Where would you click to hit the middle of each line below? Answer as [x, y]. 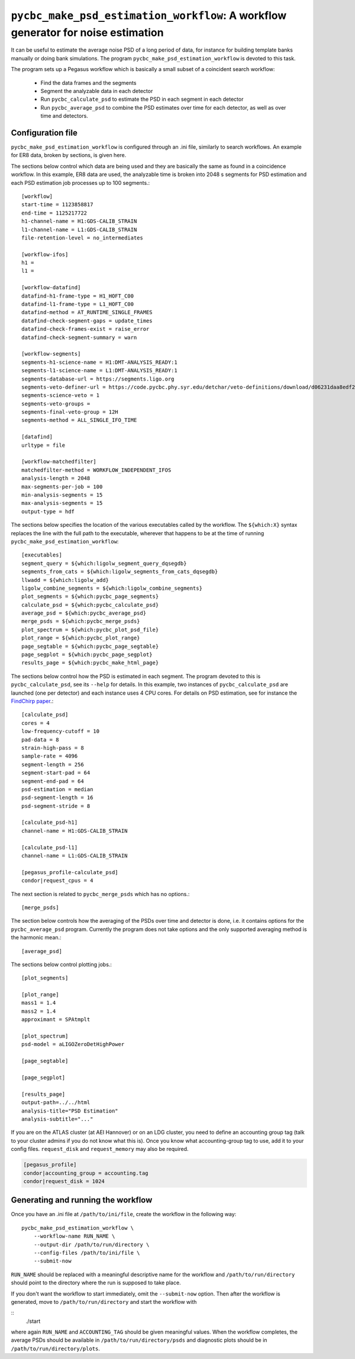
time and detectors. [64, 116]
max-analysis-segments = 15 [62, 503]
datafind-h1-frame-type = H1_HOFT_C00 [78, 296]
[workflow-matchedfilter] [59, 462]
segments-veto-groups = [56, 404]
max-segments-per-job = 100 [62, 487]
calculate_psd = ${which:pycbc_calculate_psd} [90, 605]
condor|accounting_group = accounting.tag [86, 1173]
